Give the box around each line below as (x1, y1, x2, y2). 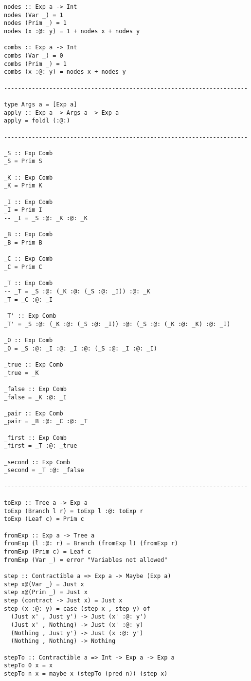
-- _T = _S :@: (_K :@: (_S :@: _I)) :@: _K (4, 288, 150, 295)
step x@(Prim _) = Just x (4, 589, 88, 596)
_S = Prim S (4, 158, 42, 165)
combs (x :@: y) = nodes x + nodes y (4, 68, 126, 76)
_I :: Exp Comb (4, 198, 53, 206)
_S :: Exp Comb (4, 149, 53, 157)
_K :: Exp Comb (4, 174, 53, 181)
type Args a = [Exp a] (4, 101, 77, 108)
